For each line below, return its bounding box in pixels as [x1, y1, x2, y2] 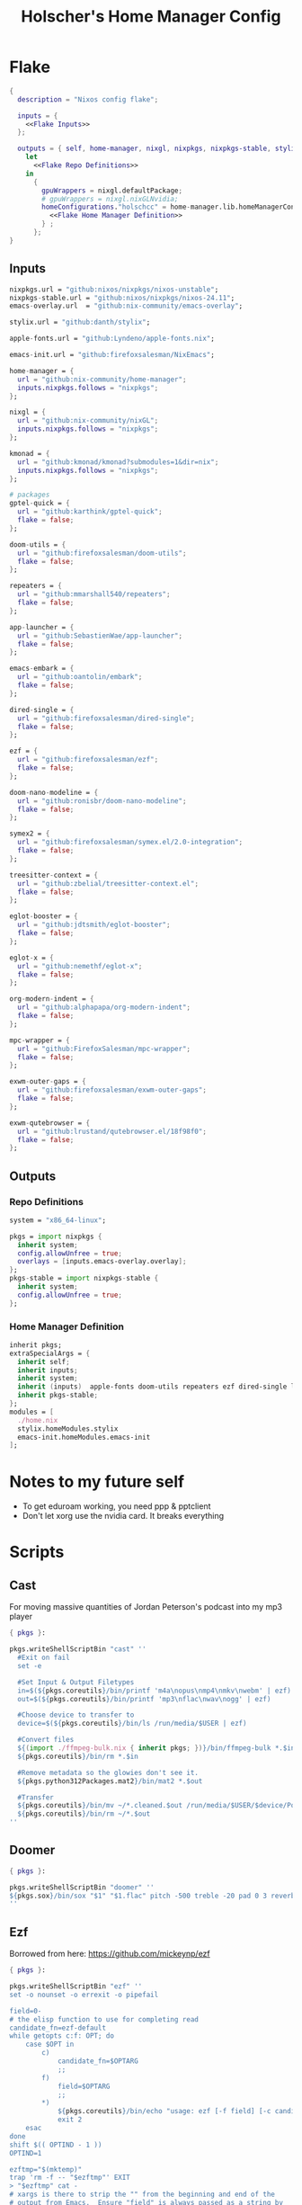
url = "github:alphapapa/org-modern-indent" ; [17, 1003, 191, 1013]
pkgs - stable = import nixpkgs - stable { [9, 1274, 159, 1283]
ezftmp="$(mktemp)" [9, 2165, 83, 2174]
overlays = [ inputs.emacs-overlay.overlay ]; [17, 1257, 187, 1266]
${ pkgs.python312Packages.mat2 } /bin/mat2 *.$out [17, 1776, 203, 1786]
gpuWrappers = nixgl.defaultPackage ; [41, 186, 182, 195]
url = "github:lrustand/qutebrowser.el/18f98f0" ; [17, 1127, 207, 1136]
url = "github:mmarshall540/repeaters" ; [17, 590, 171, 599]
